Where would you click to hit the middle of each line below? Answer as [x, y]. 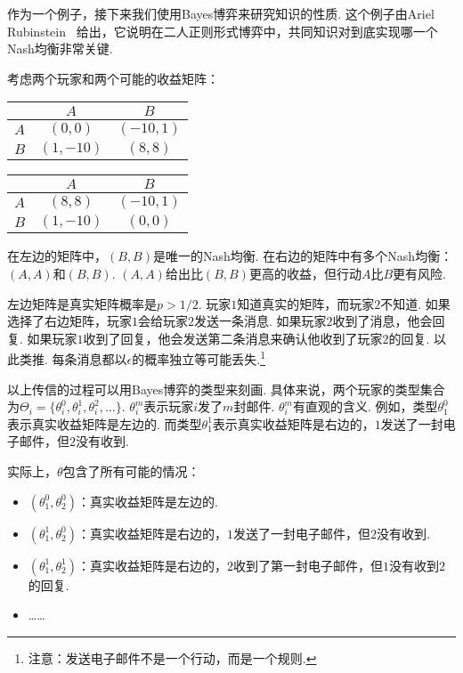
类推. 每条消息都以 [73, 359]
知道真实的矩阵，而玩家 [306, 303]
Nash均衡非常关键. [60, 49]
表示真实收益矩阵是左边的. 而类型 [105, 423]
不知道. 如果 [415, 303]
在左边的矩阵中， [57, 256]
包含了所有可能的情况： [131, 470]
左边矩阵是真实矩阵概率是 [82, 303]
